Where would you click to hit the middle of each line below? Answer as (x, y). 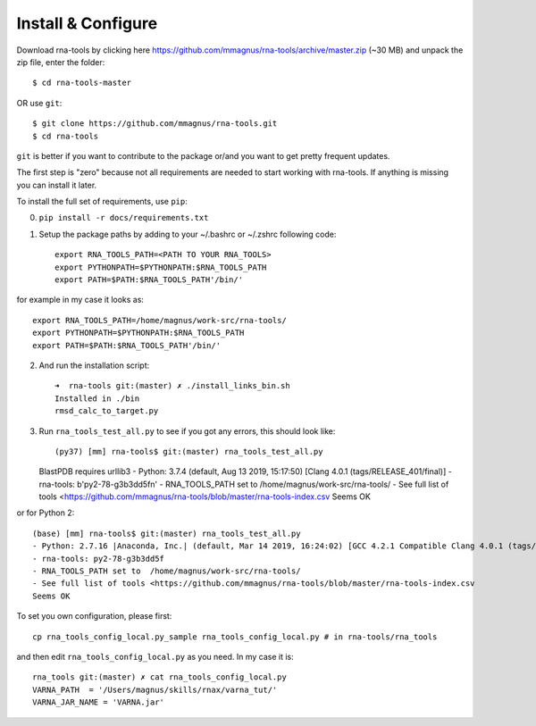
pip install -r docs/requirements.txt (124, 218)
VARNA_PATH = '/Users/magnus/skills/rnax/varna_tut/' (155, 689)
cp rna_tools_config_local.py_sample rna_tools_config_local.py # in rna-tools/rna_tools (235, 637)
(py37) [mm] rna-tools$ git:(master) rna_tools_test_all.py (189, 451)
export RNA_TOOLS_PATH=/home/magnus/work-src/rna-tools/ (160, 320)
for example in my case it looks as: (80, 300)
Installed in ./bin (97, 398)
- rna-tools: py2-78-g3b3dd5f (99, 559)
